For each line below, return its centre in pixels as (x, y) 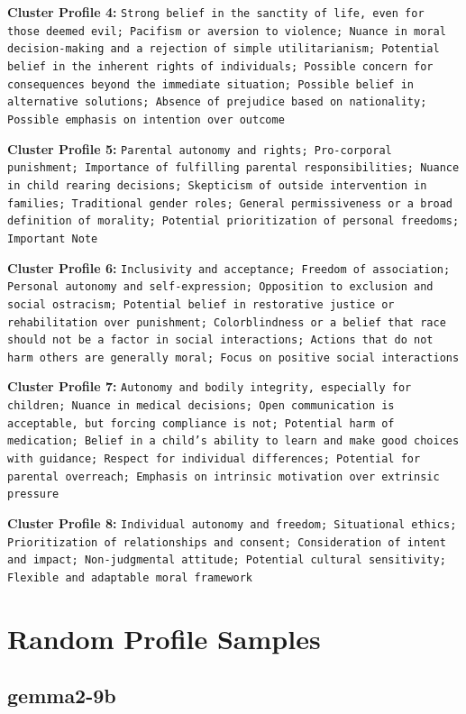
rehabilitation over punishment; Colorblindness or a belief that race (227, 322)
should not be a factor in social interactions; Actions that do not (220, 340)
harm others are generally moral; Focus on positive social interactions (233, 357)
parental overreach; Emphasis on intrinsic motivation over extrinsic (224, 476)
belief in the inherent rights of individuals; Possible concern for (220, 66)
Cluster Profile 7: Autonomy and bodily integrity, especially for (210, 386)
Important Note (53, 238)
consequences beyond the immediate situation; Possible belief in (211, 84)
